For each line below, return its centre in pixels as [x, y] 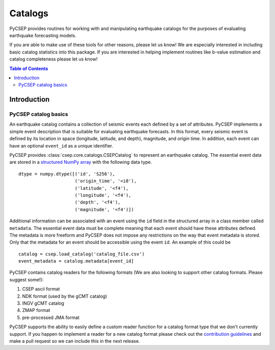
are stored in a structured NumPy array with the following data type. [81, 162]
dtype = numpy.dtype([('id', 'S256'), [67, 174]
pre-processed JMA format [51, 317]
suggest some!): [26, 279]
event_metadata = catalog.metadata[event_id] [76, 261]
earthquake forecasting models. [43, 35]
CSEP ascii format [41, 289]
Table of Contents [29, 68]
